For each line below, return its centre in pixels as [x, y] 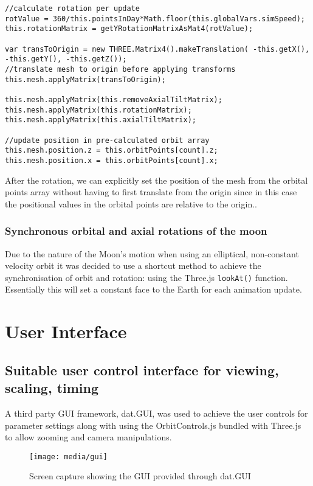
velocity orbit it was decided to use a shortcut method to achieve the [133, 266]
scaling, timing [52, 388]
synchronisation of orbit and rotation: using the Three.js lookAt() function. [146, 277]
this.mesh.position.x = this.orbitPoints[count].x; [112, 160]
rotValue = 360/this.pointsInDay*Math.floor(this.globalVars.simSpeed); [155, 19]
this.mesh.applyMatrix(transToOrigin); [85, 79]
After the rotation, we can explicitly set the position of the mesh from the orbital [156, 180]
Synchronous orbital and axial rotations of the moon [136, 231]
